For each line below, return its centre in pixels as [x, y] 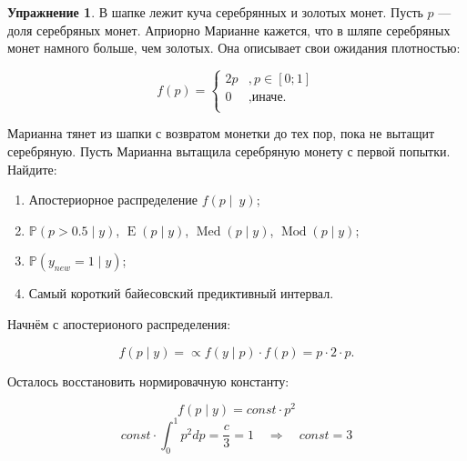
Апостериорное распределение [113, 200]
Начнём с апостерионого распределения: [119, 323]
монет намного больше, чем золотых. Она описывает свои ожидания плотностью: [234, 48]
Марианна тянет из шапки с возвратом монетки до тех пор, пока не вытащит [221, 133]
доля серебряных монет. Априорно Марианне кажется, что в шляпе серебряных [229, 30]
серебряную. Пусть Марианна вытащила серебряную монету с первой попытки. [229, 150]
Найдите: [32, 169]
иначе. [269, 98]
